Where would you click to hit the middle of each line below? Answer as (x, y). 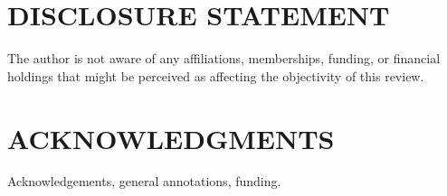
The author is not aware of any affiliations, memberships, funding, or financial (224, 58)
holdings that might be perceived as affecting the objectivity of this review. (216, 75)
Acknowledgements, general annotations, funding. (144, 181)
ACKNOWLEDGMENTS (171, 138)
